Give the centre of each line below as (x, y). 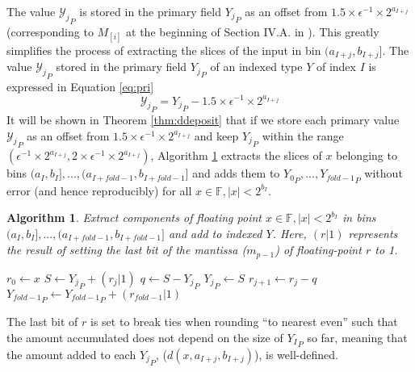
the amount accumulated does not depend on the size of (145, 337)
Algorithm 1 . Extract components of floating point (134, 217)
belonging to (367, 155)
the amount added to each (71, 354)
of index (336, 67)
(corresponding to (50, 31)
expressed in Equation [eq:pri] (80, 86)
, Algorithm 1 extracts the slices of (236, 155)
